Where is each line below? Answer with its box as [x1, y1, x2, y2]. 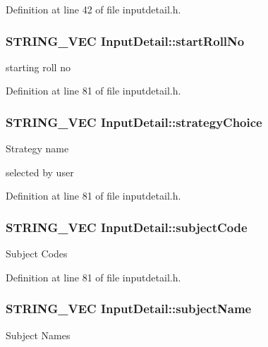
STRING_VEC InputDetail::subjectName [6, 300, 252, 317]
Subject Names [6, 327, 71, 342]
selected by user [6, 164, 74, 179]
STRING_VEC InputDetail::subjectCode [6, 218, 248, 236]
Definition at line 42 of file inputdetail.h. [6, 2, 181, 16]
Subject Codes [6, 246, 68, 261]
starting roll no [6, 59, 71, 74]
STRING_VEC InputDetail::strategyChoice [6, 113, 262, 130]
